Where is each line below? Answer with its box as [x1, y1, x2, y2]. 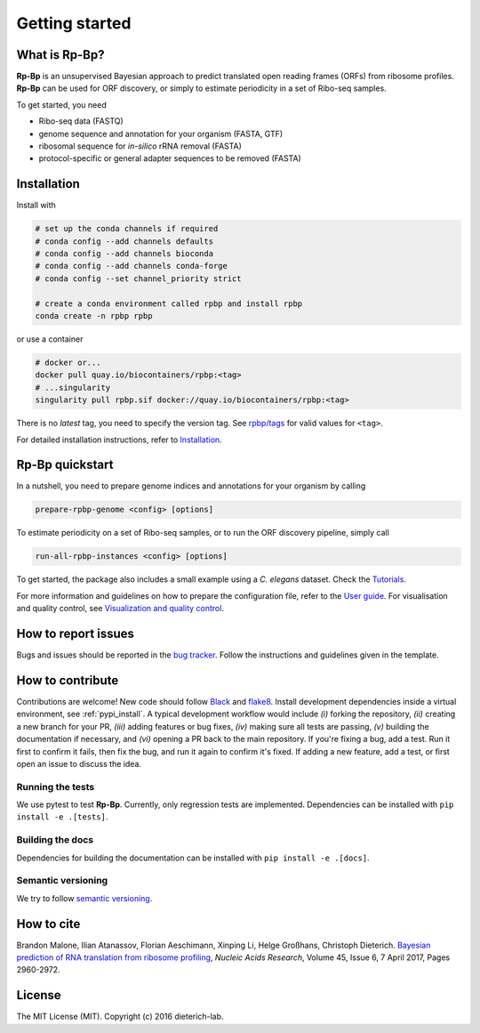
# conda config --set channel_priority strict [35, 273, 242, 284]
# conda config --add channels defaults [35, 236, 213, 246]
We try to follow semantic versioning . [16, 892, 153, 903]
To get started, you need [16, 99, 107, 110]
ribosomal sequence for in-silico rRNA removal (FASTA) [38, 141, 242, 151]
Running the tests [16, 780, 95, 793]
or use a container [16, 334, 84, 344]
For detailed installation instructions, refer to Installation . [16, 434, 222, 445]
